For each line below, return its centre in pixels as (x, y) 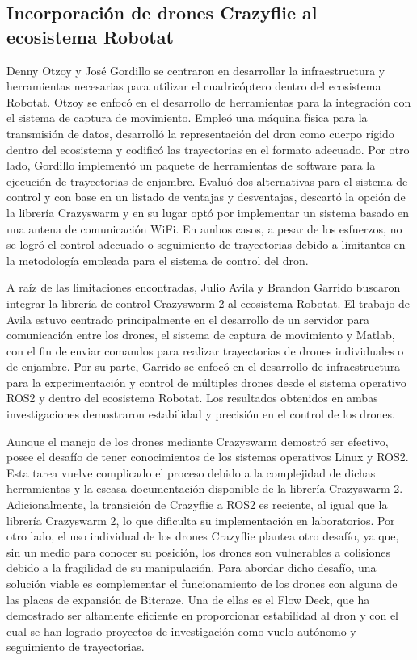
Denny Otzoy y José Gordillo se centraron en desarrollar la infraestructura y (196, 70)
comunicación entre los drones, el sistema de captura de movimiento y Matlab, (201, 335)
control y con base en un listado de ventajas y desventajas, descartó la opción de (206, 197)
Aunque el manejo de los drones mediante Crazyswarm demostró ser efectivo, (198, 441)
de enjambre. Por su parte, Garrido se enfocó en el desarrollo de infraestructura (204, 366)
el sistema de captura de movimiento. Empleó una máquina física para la (187, 118)
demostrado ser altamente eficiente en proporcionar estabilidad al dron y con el (203, 615)
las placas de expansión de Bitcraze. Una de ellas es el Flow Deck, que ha (188, 599)
